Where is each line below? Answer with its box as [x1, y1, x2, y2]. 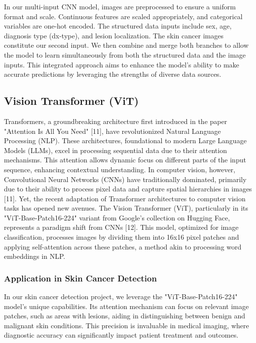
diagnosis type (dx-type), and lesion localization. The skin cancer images [4, 30, 223, 40]
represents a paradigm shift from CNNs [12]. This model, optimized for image [4, 222, 239, 232]
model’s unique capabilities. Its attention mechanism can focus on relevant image [4, 301, 249, 311]
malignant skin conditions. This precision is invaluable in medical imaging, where [4, 320, 249, 330]
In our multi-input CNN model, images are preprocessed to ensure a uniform [4, 1, 236, 11]
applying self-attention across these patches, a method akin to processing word [4, 241, 242, 251]
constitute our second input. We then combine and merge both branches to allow [4, 40, 249, 50]
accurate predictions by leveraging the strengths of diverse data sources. [4, 69, 221, 79]
